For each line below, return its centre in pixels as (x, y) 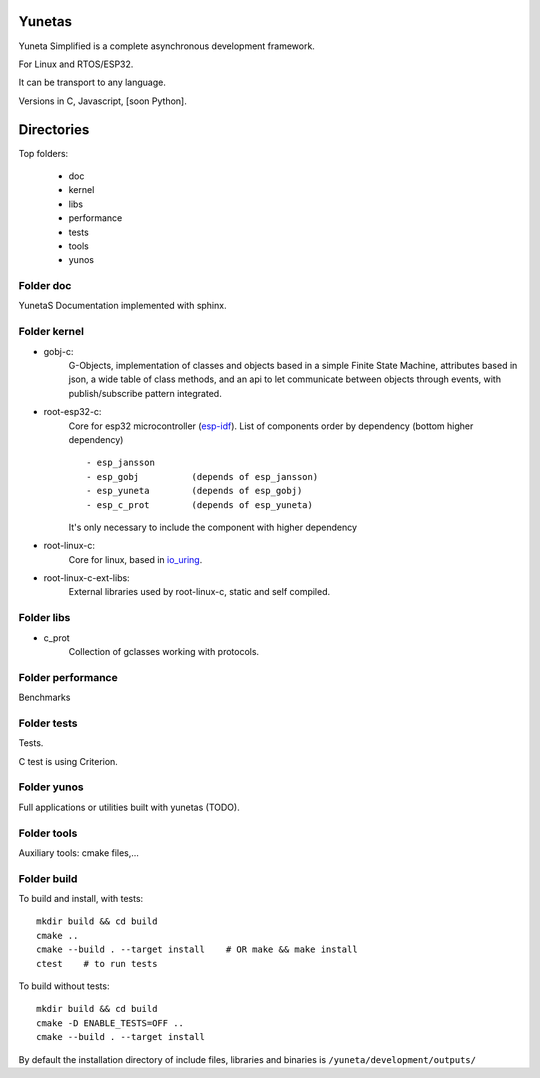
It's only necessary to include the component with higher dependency (212, 527)
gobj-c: (58, 351)
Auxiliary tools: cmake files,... (79, 852)
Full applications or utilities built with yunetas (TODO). (129, 807)
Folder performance (68, 677)
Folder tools (48, 833)
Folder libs (44, 618)
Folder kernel (51, 332)
